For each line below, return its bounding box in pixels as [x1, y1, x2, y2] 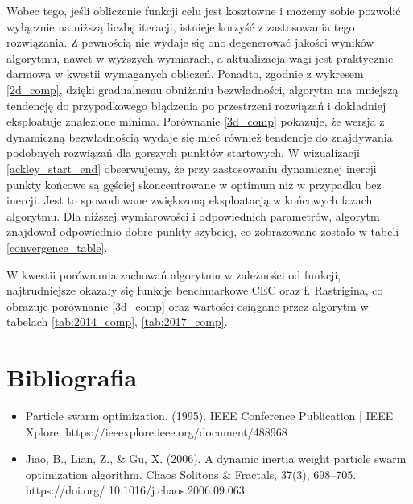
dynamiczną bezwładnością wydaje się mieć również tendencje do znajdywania [6, 128, 393, 145]
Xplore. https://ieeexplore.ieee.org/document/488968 [25, 423, 287, 440]
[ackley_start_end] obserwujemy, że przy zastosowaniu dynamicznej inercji [6, 159, 377, 176]
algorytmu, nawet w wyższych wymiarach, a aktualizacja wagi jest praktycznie [6, 49, 394, 66]
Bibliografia [6, 361, 138, 394]
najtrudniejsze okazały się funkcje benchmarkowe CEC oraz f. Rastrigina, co [6, 282, 383, 299]
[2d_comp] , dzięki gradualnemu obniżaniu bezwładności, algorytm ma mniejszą [6, 81, 399, 97]
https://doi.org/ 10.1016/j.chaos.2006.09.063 [25, 481, 245, 498]
